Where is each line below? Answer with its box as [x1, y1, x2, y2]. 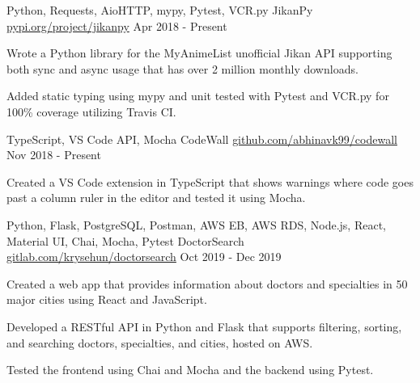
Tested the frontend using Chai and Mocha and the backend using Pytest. [6, 361, 374, 378]
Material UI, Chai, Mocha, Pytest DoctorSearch [6, 232, 244, 249]
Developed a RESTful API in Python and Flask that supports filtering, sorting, [6, 318, 402, 335]
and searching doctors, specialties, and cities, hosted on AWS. [6, 334, 313, 351]
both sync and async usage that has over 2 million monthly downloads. [6, 60, 358, 77]
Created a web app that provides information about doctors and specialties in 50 [6, 275, 408, 292]
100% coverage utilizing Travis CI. [6, 103, 176, 120]
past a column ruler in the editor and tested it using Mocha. [6, 189, 306, 206]
